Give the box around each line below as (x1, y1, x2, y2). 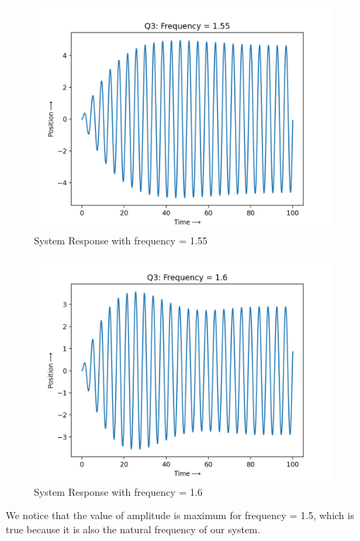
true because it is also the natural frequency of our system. (6, 521, 260, 536)
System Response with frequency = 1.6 (34, 484, 203, 499)
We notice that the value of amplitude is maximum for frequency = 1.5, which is (6, 508, 354, 523)
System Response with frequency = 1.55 (34, 232, 208, 247)
